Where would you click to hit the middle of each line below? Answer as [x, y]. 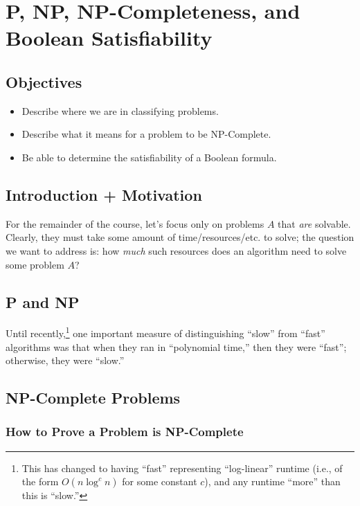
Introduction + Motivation [104, 194]
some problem [35, 264]
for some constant [160, 481]
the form [40, 481]
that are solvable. [314, 223]
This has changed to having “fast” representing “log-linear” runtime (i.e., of [182, 468]
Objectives [44, 81]
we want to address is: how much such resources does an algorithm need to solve [176, 250]
